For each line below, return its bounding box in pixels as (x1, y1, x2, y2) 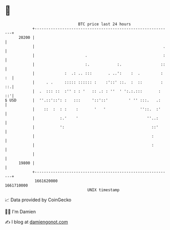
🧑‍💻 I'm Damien (5, 208, 36, 215)
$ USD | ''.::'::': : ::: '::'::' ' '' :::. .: (5, 97, 161, 103)
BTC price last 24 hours (78, 22, 131, 27)
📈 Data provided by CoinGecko (5, 197, 72, 203)
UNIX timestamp (87, 187, 120, 193)
